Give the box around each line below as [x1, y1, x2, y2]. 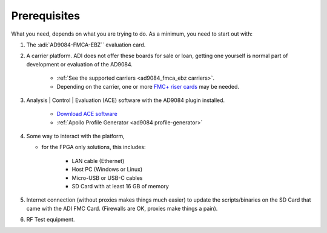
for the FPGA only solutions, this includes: [41, 144, 146, 151]
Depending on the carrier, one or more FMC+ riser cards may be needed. [56, 83, 239, 90]
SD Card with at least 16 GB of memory [71, 183, 169, 190]
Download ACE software [56, 110, 117, 118]
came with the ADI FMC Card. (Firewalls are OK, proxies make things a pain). [26, 205, 218, 212]
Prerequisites [11, 9, 81, 22]
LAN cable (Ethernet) [71, 157, 125, 164]
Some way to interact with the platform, [26, 133, 125, 140]
